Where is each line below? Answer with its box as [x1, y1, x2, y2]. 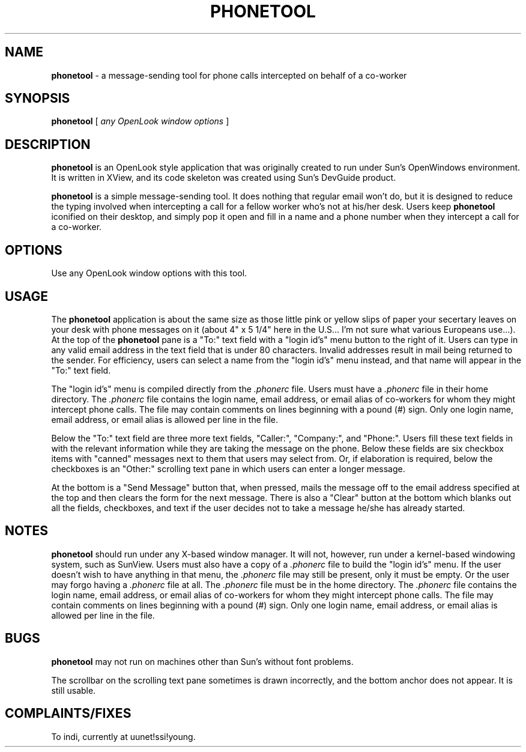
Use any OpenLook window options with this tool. [51, 268, 247, 279]
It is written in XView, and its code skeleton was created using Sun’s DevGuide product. [51, 172, 396, 183]
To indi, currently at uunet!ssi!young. [51, 731, 196, 742]
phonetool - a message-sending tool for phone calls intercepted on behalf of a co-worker [51, 70, 407, 80]
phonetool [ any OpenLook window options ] [51, 116, 229, 127]
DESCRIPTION [5, 136, 91, 152]
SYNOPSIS [5, 91, 70, 106]
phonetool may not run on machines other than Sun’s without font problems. [51, 656, 354, 667]
